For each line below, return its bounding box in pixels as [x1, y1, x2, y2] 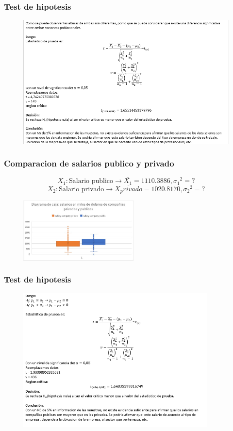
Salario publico [69, 178, 114, 185]
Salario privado [59, 185, 104, 193]
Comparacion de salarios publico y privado [4, 157, 174, 169]
